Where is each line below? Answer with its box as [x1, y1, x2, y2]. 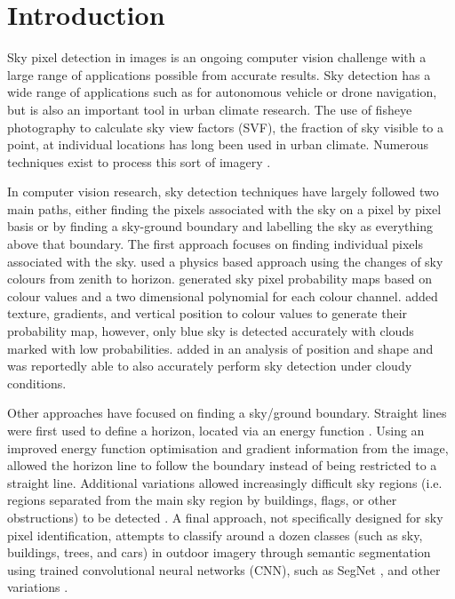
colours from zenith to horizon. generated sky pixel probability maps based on [7, 269, 433, 288]
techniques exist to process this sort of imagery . [7, 152, 271, 171]
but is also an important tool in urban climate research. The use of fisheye [7, 100, 412, 118]
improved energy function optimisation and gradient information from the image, [7, 438, 449, 457]
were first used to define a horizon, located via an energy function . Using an [7, 421, 425, 439]
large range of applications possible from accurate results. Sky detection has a [7, 65, 431, 84]
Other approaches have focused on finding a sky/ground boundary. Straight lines [7, 403, 447, 422]
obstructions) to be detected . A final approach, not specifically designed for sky [7, 507, 443, 526]
